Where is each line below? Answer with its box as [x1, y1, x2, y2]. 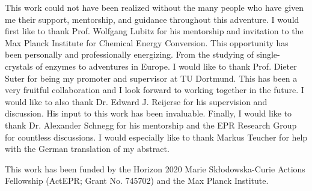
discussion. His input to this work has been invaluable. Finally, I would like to [5, 107, 292, 120]
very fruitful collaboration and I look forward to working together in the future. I [5, 83, 304, 96]
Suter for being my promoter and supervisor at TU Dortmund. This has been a [5, 71, 298, 84]
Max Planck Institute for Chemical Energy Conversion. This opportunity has [5, 36, 289, 49]
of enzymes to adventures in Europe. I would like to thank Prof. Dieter [35, 59, 297, 72]
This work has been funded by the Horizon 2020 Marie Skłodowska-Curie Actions [5, 162, 305, 175]
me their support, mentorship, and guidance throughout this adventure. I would [5, 13, 299, 25]
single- [256, 48, 280, 61]
